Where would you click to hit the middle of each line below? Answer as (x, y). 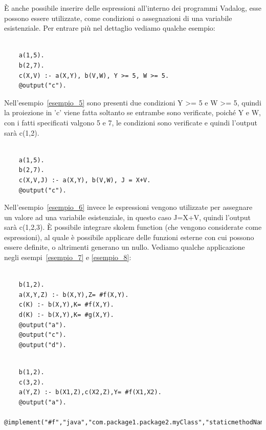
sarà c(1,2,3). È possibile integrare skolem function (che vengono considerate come (133, 227)
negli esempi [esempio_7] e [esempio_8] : (68, 257)
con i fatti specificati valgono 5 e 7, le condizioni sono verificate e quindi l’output (131, 122)
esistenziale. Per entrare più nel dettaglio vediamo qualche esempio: (110, 28)
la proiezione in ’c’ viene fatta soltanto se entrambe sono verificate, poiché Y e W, (132, 112)
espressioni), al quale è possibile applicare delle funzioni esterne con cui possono (129, 237)
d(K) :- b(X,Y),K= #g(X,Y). (66, 315)
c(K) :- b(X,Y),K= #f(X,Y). (66, 305)
